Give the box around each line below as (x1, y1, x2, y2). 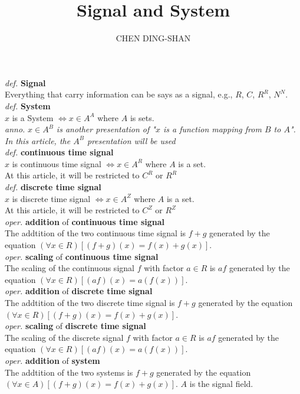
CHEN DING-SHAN (116, 32, 191, 44)
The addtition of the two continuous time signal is (5, 227, 186, 239)
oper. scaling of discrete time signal (5, 320, 146, 332)
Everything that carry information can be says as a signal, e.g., (5, 88, 233, 100)
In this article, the (5, 134, 71, 146)
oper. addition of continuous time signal (5, 215, 165, 227)
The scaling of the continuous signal (5, 262, 134, 274)
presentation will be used (87, 134, 176, 146)
